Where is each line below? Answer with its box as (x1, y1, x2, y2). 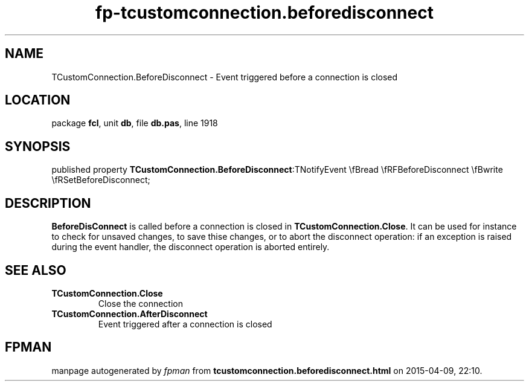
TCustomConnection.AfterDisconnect (51, 308, 208, 319)
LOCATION (5, 92, 71, 108)
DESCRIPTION (5, 195, 91, 211)
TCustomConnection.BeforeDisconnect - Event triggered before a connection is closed (51, 71, 398, 82)
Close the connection (98, 298, 183, 309)
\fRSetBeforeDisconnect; (51, 175, 150, 185)
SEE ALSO (5, 262, 66, 278)
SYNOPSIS (5, 138, 71, 154)
